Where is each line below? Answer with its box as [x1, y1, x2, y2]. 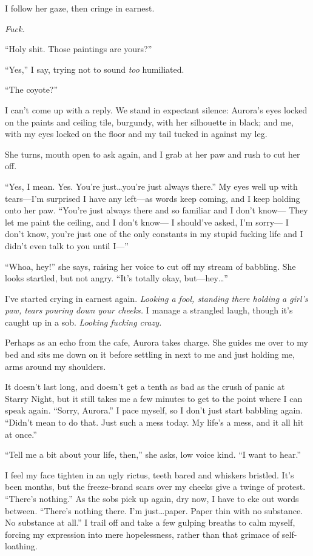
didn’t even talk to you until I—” [5, 239, 129, 252]
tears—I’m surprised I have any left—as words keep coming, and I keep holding [5, 192, 300, 204]
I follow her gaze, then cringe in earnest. [5, 2, 155, 14]
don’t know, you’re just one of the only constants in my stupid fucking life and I [5, 227, 303, 240]
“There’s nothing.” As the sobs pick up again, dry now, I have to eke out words [5, 492, 299, 504]
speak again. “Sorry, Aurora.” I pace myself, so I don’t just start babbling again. [5, 404, 303, 417]
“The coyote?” [5, 83, 58, 96]
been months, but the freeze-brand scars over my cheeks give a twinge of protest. [5, 480, 306, 493]
